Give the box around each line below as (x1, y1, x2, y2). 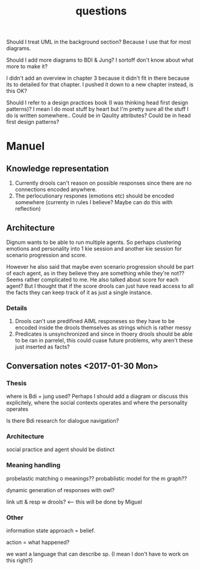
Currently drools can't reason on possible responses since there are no (14, 179, 192, 187)
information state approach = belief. (6, 527, 95, 534)
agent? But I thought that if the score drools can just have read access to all (6, 283, 194, 289)
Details (6, 304, 28, 312)
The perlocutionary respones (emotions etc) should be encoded (14, 192, 174, 200)
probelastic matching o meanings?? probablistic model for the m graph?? (6, 475, 187, 482)
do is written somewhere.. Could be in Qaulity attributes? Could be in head (6, 112, 191, 119)
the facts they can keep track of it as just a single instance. (6, 289, 152, 296)
